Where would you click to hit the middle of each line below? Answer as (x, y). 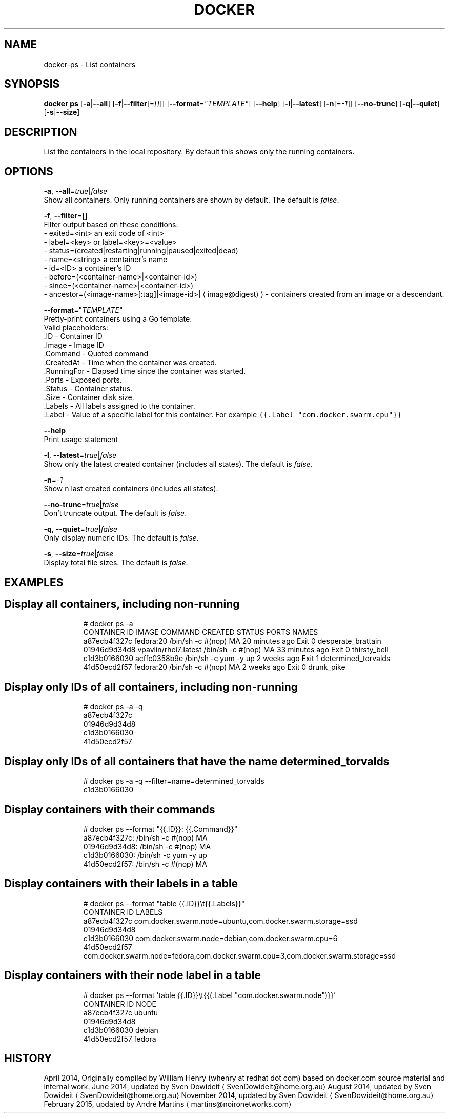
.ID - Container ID (73, 336)
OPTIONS (29, 171)
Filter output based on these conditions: (111, 225)
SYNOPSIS (32, 84)
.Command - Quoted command (96, 354)
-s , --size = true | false (78, 554)
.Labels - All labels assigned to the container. (119, 406)
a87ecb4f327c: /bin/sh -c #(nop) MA (145, 837)
